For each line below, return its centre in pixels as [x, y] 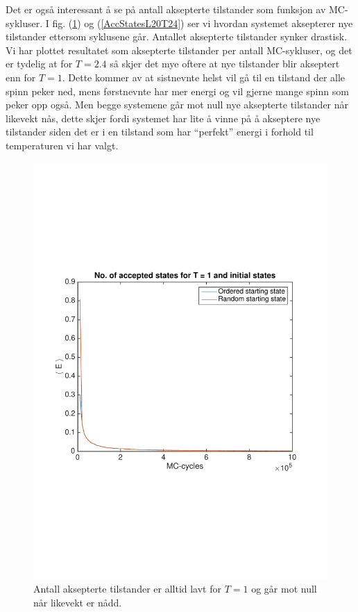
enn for [21, 77]
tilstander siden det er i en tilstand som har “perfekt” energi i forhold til [160, 132]
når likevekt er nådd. [78, 602]
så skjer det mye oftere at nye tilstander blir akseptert [225, 64]
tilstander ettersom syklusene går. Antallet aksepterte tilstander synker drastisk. [177, 36]
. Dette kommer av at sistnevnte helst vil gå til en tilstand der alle [204, 77]
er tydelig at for [39, 64]
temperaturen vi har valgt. [62, 145]
